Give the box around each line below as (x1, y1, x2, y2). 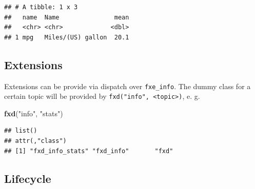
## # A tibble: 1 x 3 (4, 4, 78, 11)
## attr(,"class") (4, 137, 67, 145)
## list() (4, 127, 37, 135)
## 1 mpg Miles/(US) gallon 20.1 (4, 33, 129, 41)
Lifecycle (4, 170, 51, 186)
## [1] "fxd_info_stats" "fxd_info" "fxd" (4, 147, 173, 155)
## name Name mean (4, 13, 129, 21)
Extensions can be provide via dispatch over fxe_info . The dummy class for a (4, 80, 251, 91)
